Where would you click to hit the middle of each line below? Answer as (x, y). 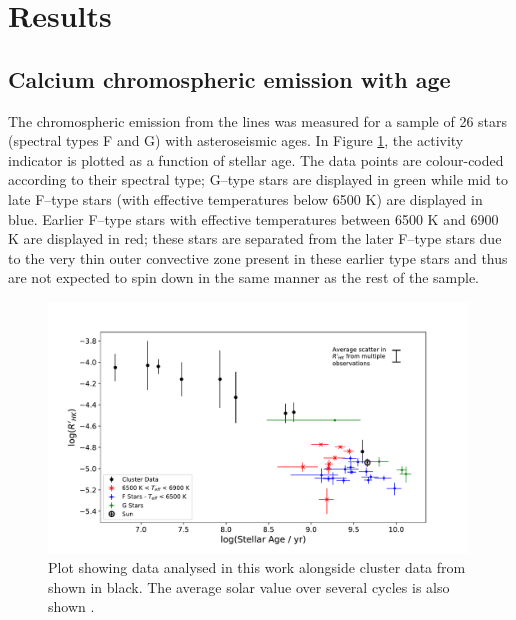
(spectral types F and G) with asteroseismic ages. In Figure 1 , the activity (236, 140)
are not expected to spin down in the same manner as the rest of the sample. (244, 277)
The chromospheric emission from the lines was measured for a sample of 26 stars (258, 120)
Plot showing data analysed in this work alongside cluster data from (257, 567)
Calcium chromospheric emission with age (229, 78)
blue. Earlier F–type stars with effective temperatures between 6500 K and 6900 (253, 218)
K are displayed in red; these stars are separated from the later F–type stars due (255, 238)
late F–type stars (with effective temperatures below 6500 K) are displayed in (245, 198)
